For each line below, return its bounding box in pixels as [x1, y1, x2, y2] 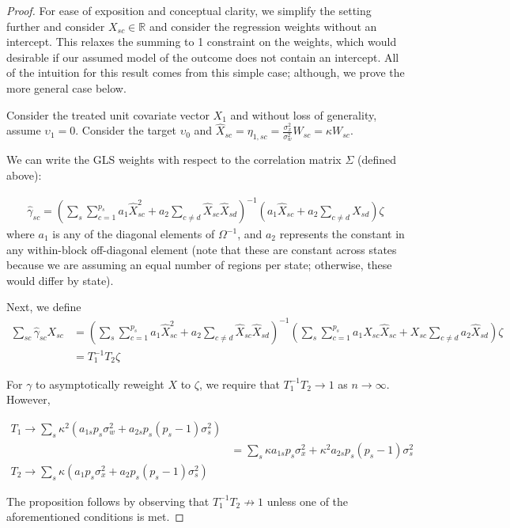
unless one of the [266, 492, 349, 509]
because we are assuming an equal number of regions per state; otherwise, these [6, 256, 392, 273]
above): [6, 166, 42, 183]
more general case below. [6, 79, 127, 96]
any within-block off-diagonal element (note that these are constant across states [6, 241, 397, 257]
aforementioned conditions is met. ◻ [6, 508, 184, 525]
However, [6, 391, 51, 408]
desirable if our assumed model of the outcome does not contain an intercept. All [6, 48, 399, 65]
